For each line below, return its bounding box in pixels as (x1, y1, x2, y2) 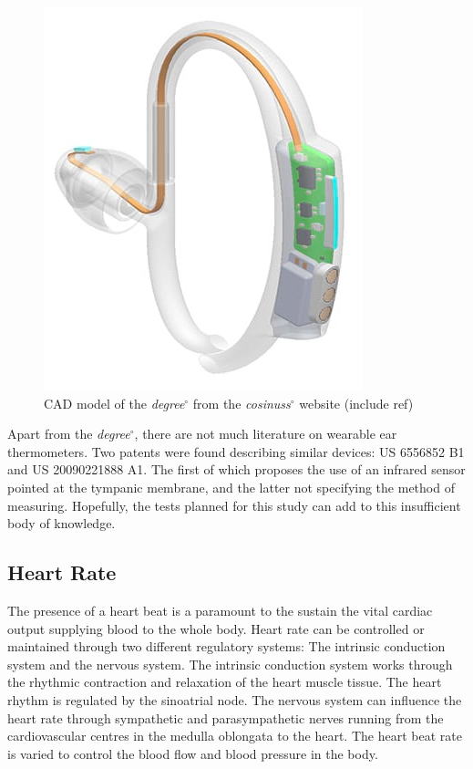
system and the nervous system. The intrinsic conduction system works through (7, 654, 453, 673)
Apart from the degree (7, 424, 130, 443)
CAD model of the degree (44, 393, 185, 412)
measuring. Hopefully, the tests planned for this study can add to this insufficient (7, 495, 461, 514)
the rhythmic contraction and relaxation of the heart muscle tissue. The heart (7, 672, 442, 691)
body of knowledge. (7, 514, 116, 533)
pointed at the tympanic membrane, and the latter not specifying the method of (7, 477, 455, 496)
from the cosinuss (192, 393, 291, 412)
